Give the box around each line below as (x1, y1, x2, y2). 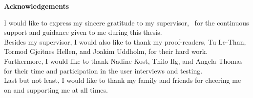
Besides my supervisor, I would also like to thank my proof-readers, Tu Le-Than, (4, 36, 246, 47)
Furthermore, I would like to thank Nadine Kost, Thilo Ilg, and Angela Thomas (4, 55, 243, 66)
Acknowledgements (4, 1, 69, 11)
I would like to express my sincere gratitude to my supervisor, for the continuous (4, 17, 249, 27)
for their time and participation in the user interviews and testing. (4, 65, 203, 75)
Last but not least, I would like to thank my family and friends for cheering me (4, 75, 241, 85)
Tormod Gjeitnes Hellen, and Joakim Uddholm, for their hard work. (4, 46, 208, 56)
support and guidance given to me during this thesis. (4, 27, 162, 37)
